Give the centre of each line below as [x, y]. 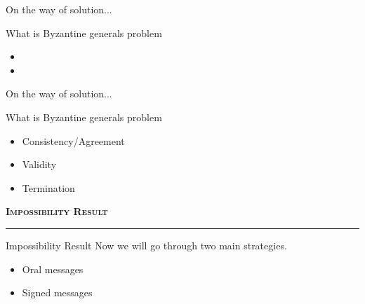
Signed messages [57, 292]
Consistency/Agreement [73, 140]
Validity [39, 164]
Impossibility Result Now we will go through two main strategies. [146, 245]
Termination [48, 187]
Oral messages [53, 269]
